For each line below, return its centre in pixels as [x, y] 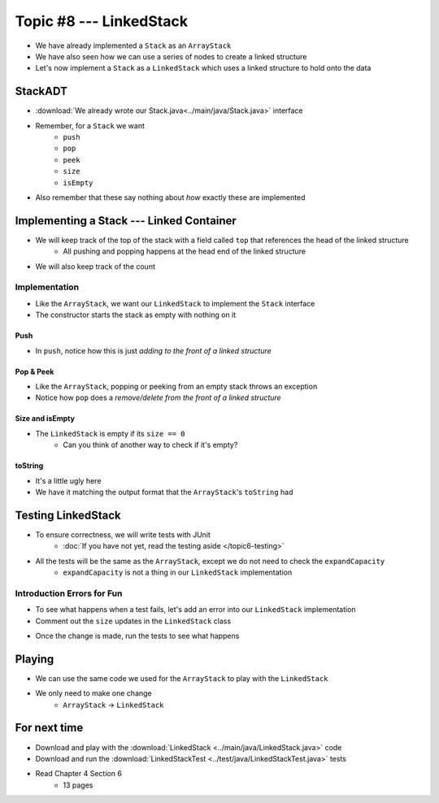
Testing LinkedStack [68, 515]
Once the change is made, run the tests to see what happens [137, 636]
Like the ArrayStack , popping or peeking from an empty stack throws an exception [176, 386]
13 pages [78, 785]
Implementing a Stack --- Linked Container [126, 221]
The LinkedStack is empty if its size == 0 [110, 433]
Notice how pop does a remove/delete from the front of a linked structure [158, 397]
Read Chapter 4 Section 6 [78, 774]
